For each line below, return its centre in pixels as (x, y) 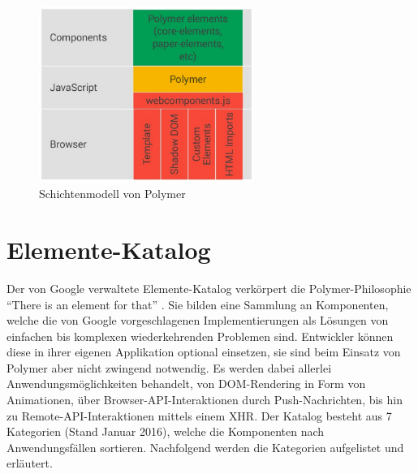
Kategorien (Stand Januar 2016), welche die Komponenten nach (166, 431)
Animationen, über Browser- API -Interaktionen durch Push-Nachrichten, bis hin (205, 400)
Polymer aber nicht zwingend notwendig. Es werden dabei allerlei (169, 367)
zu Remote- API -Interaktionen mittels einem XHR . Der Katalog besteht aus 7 (199, 415)
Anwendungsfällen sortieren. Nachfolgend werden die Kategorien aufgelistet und (205, 447)
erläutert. (30, 463)
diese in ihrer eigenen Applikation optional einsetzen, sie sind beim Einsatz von (204, 352)
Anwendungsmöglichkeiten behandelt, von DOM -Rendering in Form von (186, 384)
